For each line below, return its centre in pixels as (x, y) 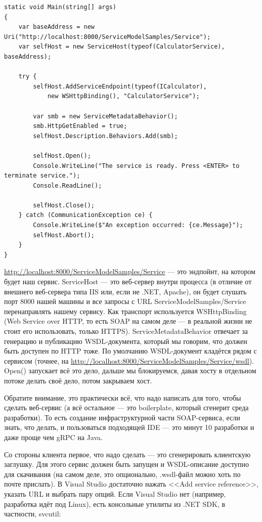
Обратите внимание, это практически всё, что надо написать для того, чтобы (123, 397)
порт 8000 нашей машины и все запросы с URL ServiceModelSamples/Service (125, 301)
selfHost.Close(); (64, 205)
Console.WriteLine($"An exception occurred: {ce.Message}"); (138, 225)
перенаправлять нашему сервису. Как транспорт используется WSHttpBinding (125, 311)
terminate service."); (42, 176)
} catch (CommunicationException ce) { (85, 215)
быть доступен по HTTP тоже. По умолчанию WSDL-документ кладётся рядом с (130, 351)
